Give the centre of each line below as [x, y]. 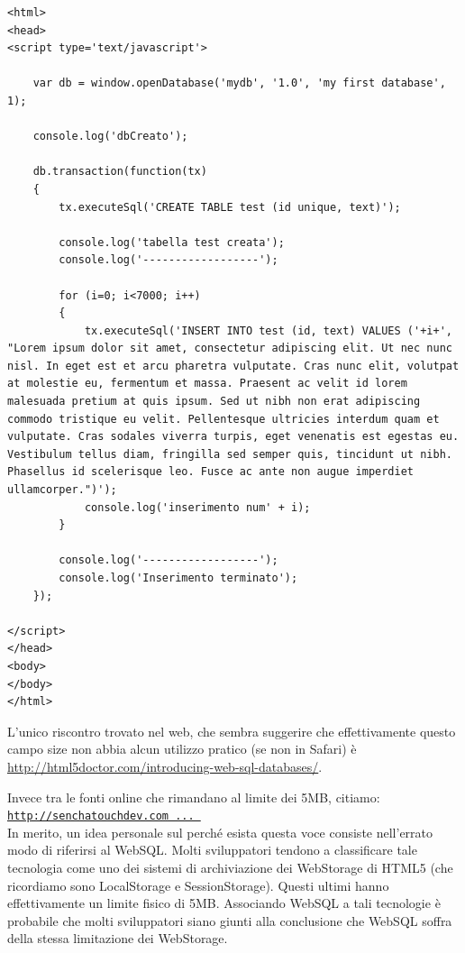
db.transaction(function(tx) [120, 172]
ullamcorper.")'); [62, 490]
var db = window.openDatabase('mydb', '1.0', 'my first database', [239, 83]
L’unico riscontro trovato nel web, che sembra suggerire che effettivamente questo [232, 731]
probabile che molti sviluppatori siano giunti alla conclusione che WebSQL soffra [230, 920]
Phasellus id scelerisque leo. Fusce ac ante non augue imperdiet [211, 472]
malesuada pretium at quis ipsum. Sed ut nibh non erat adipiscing [214, 402]
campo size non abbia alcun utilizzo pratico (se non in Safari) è [182, 749]
